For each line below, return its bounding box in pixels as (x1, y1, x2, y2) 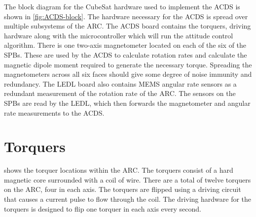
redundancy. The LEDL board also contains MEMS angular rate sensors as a (4, 78, 237, 89)
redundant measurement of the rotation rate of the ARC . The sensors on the (4, 88, 236, 98)
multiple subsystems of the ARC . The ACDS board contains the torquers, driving (4, 21, 251, 31)
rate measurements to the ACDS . (4, 107, 105, 118)
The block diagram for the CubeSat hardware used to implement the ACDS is (4, 1, 240, 11)
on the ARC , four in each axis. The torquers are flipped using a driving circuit (4, 184, 241, 194)
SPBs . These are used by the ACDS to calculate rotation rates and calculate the (4, 49, 247, 60)
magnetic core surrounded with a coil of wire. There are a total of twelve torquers (4, 174, 251, 185)
